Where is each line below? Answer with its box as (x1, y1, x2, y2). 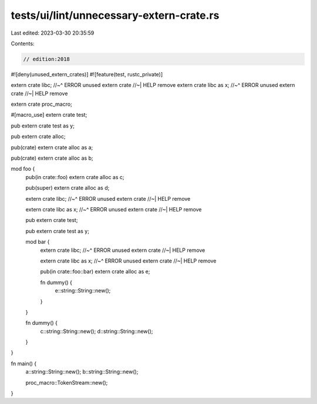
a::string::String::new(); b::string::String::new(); (25, 368, 139, 375)
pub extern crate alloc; (11, 133, 66, 140)
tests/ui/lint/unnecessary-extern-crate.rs (11, 9, 220, 22)
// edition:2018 (23, 56, 70, 62)
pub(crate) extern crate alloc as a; (11, 144, 93, 151)
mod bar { (25, 238, 50, 245)
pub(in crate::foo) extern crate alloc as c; (25, 173, 124, 180)
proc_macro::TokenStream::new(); (25, 379, 108, 386)
